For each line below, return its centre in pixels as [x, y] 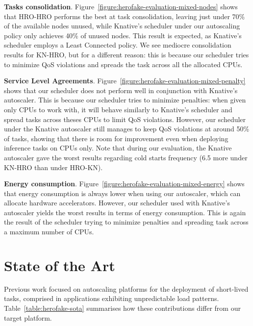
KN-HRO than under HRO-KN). [53, 167]
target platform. [28, 317]
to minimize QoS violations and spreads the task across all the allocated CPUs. [123, 64]
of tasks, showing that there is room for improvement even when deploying [116, 138]
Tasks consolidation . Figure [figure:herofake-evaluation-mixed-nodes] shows [121, 6]
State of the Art [60, 265]
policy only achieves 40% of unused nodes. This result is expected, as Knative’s [123, 35]
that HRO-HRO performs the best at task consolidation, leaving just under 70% [125, 16]
